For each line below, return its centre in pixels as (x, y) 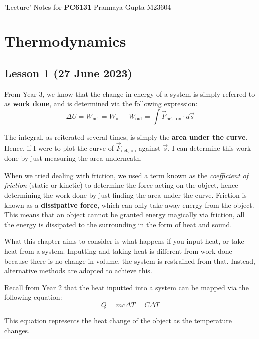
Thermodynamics (65, 41)
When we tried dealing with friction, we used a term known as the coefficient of (127, 175)
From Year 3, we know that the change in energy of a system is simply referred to (130, 94)
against (150, 148)
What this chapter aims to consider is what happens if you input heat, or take (124, 241)
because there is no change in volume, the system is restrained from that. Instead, (130, 261)
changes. (17, 330)
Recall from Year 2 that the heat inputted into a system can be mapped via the (127, 287)
